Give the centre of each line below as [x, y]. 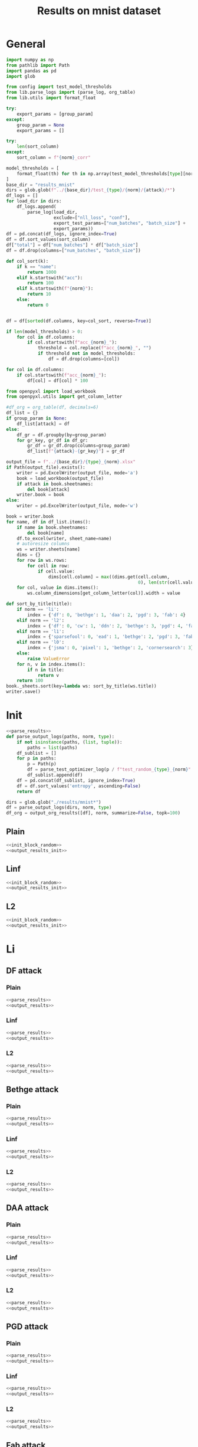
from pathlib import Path [38, 65]
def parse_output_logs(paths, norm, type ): [60, 736]
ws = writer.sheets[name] [49, 549]
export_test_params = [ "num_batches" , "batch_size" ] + [119, 223]
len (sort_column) [38, 147]
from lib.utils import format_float [51, 98]
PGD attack [27, 1326]
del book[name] [46, 533]
